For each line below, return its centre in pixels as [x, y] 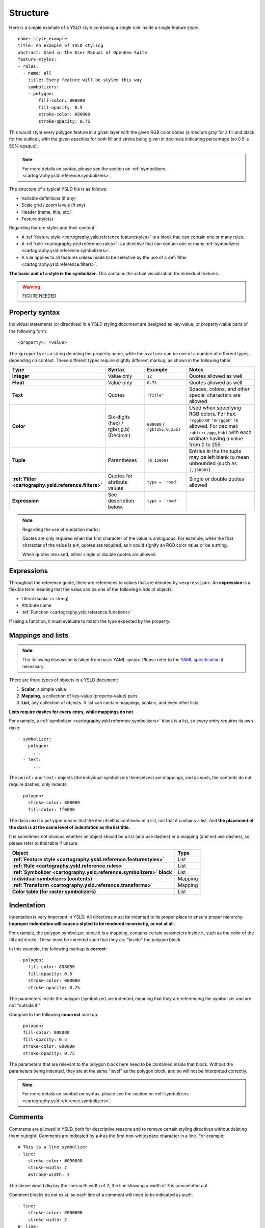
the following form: [28, 331]
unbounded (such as [213, 463]
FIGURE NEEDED [39, 296]
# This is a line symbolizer [53, 1147]
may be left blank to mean [219, 457]
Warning [31, 287]
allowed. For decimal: [214, 426]
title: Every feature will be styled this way [85, 80]
